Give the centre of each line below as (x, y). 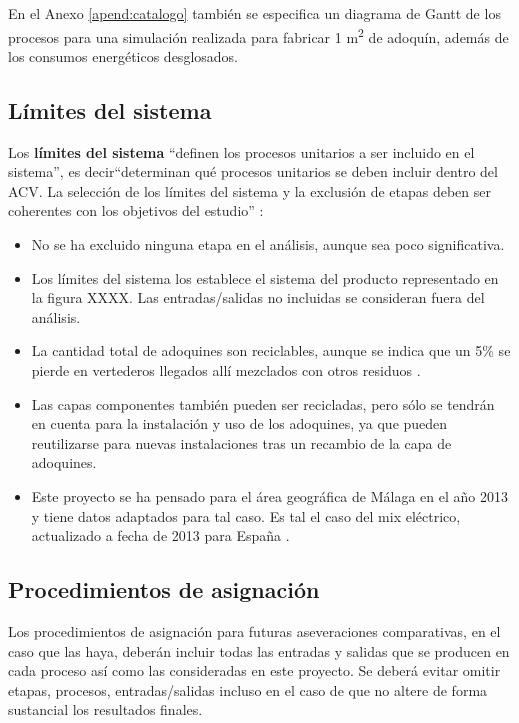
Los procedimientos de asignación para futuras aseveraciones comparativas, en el (254, 630)
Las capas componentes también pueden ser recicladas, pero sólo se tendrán (263, 403)
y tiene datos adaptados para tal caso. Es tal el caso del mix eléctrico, (246, 515)
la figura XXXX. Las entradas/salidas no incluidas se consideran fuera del (258, 297)
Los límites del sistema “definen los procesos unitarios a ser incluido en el (241, 151)
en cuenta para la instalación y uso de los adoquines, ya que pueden (239, 423)
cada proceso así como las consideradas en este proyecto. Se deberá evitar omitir (254, 670)
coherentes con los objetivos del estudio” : (136, 210)
